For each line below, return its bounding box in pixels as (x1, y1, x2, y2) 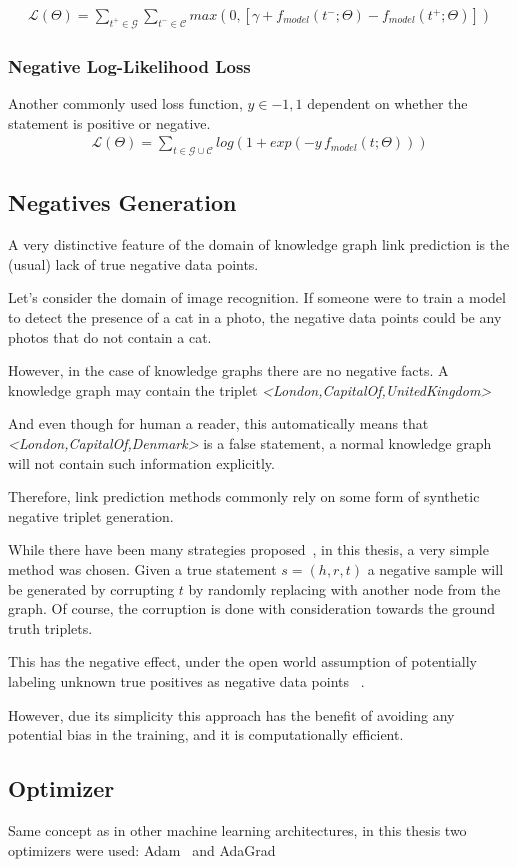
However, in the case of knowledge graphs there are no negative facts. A (8, 360, 449, 381)
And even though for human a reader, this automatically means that (8, 413, 429, 434)
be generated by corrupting (8, 578, 175, 599)
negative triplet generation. (8, 505, 174, 526)
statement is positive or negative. (8, 112, 211, 133)
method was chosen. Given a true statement (8, 558, 277, 579)
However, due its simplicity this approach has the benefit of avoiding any (8, 704, 455, 725)
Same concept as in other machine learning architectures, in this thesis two (8, 819, 467, 840)
